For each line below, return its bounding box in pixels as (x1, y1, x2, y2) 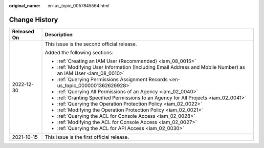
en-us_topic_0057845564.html (47, 3, 110, 8)
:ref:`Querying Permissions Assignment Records (57, 76, 168, 83)
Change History (9, 15, 58, 24)
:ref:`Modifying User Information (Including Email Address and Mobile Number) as (57, 63, 245, 70)
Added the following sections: (44, 49, 113, 56)
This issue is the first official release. (44, 133, 129, 140)
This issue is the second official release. (44, 41, 137, 47)
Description (44, 31, 73, 38)
